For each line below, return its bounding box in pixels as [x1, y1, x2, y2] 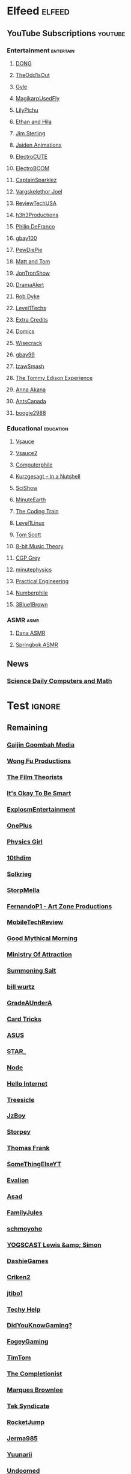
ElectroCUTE [15, 153, 47, 160]
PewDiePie [15, 246, 43, 253]
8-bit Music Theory [15, 543, 64, 550]
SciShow [15, 485, 38, 492]
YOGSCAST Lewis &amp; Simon [7, 1240, 102, 1249]
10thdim [7, 854, 32, 862]
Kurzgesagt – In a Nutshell [15, 473, 81, 480]
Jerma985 [7, 1434, 38, 1442]
